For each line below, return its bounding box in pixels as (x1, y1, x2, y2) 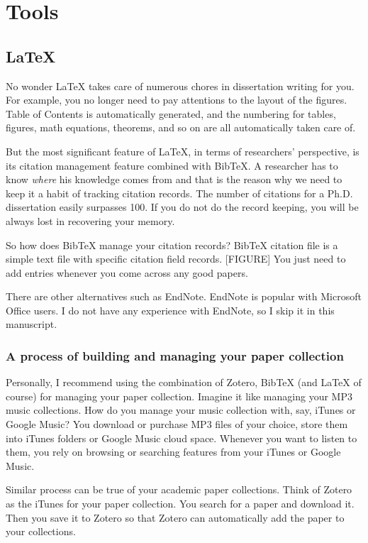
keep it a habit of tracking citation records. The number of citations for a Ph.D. (6, 185, 353, 200)
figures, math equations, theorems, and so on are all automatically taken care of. (6, 120, 356, 135)
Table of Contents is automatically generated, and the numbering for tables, (6, 106, 336, 121)
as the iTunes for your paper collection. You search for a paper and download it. (6, 496, 355, 511)
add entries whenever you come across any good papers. (6, 265, 248, 280)
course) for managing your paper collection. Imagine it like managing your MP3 (6, 388, 352, 403)
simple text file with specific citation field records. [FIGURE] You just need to (6, 251, 346, 266)
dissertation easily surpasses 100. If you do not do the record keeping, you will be (6, 199, 359, 214)
